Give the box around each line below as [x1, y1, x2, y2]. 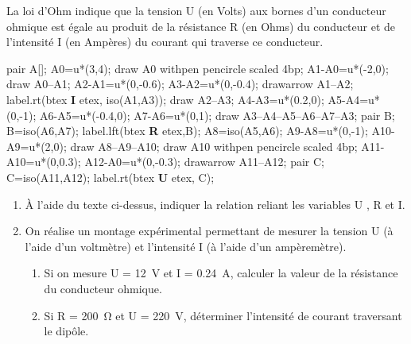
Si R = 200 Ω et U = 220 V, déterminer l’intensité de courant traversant [44, 307, 402, 323]
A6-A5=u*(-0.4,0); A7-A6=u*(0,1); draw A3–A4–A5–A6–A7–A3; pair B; [39, 106, 395, 123]
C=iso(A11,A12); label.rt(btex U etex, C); [6, 168, 215, 185]
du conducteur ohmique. [44, 280, 162, 296]
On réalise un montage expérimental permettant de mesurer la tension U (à [25, 222, 394, 239]
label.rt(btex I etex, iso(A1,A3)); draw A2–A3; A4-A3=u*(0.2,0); [6, 91, 324, 107]
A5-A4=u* [328, 91, 380, 107]
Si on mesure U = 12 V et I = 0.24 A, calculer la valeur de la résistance [44, 265, 398, 281]
